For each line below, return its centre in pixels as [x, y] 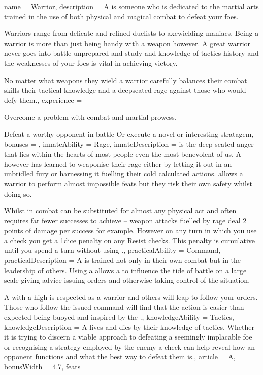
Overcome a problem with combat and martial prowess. [90, 117]
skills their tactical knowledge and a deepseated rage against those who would [125, 90]
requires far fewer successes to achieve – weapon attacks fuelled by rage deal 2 [125, 220]
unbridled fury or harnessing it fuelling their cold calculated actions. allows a [124, 174]
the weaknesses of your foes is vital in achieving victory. [91, 63]
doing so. [18, 193]
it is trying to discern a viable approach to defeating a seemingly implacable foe [128, 337]
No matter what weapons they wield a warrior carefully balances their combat [126, 80]
